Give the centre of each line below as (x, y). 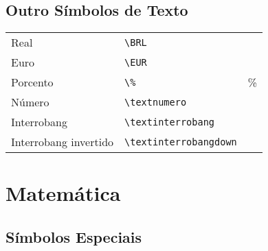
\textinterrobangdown (181, 142)
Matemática (63, 193)
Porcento (32, 82)
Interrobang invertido (63, 142)
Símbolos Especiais (74, 236)
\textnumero (156, 102)
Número (30, 102)
